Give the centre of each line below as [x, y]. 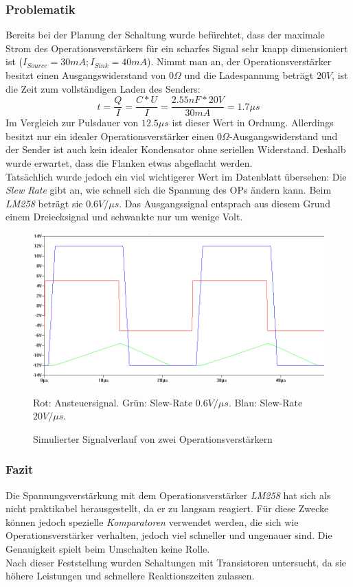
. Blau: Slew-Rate [265, 402]
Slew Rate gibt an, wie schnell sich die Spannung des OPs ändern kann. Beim [169, 190]
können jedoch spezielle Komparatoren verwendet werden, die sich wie [152, 521]
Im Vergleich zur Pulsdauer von [72, 123]
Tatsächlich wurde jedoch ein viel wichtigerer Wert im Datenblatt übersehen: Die [176, 176]
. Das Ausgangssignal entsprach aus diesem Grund [225, 203]
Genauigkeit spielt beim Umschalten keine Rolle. [108, 549]
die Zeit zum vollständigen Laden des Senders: [103, 88]
